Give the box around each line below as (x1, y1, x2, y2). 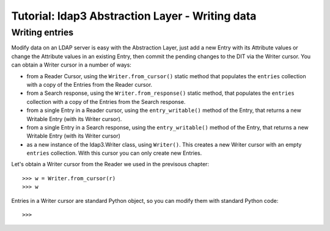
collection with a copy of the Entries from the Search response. (26, 98, 186, 105)
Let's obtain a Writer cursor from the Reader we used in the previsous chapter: (11, 161, 210, 168)
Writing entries (11, 27, 74, 38)
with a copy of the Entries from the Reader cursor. (26, 81, 153, 88)
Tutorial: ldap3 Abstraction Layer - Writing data (11, 9, 257, 23)
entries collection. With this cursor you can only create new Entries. (26, 150, 202, 157)
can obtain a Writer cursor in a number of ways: (11, 61, 131, 68)
